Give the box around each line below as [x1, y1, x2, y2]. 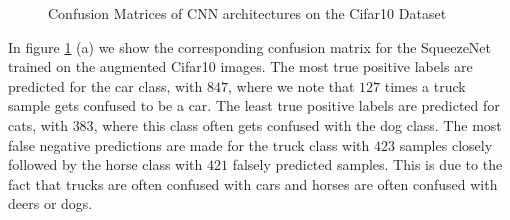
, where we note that [227, 75, 355, 96]
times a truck [384, 75, 466, 96]
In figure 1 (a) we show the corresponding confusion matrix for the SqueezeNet [8, 36, 492, 57]
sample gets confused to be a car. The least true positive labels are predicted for [8, 95, 500, 116]
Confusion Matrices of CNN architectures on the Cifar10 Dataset [48, 3, 447, 23]
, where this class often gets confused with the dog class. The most [93, 114, 502, 135]
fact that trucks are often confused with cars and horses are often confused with [8, 173, 498, 194]
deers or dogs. [8, 193, 93, 214]
